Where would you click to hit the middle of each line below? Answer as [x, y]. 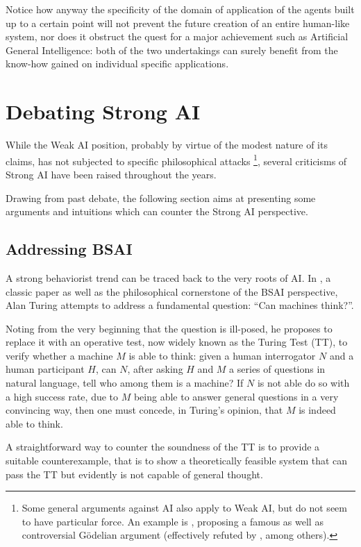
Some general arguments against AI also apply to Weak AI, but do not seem [184, 508]
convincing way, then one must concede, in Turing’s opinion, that [144, 410]
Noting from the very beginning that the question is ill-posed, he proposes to [169, 328]
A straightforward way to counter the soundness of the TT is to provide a [163, 447]
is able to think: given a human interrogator [222, 355]
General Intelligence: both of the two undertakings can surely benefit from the [172, 50]
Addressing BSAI [69, 249]
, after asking [155, 369]
